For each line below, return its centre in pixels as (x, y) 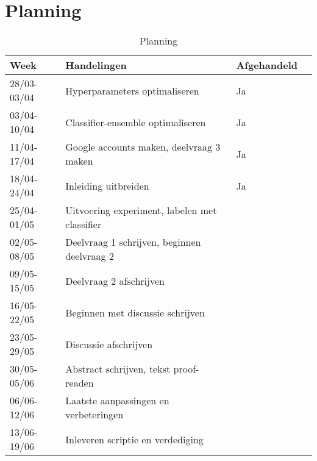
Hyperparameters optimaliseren (132, 90)
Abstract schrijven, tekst (118, 369)
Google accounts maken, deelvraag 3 (143, 147)
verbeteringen (94, 415)
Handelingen (96, 65)
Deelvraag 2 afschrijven (115, 281)
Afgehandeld (267, 65)
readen (80, 383)
